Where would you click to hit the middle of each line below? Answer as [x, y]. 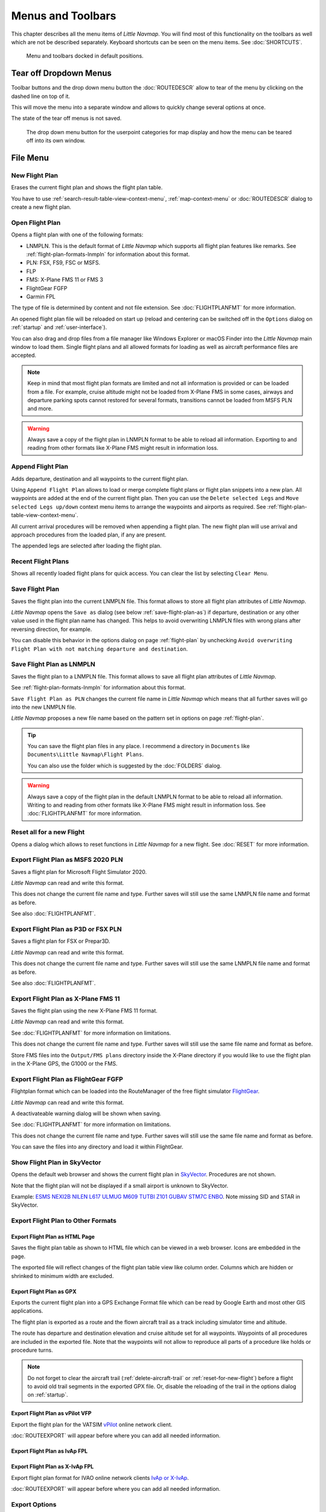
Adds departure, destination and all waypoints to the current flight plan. [100, 478]
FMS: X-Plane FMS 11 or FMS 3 [65, 280]
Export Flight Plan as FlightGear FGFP [67, 1079]
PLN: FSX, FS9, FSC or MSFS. [63, 262]
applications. [27, 1311]
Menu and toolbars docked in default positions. [85, 56]
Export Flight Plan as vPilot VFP [51, 1413]
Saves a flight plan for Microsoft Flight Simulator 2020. [79, 872]
